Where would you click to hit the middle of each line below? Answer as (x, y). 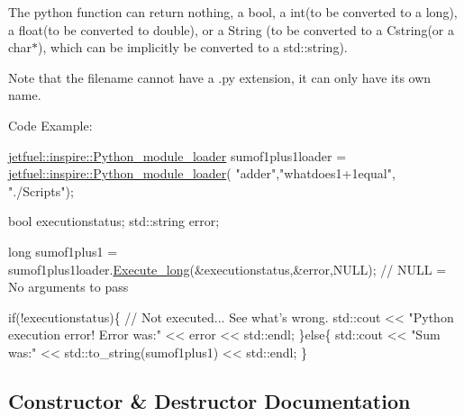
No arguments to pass (68, 287)
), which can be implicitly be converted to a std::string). (193, 47)
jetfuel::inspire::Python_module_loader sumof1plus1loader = (177, 155)
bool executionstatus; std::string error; (114, 221)
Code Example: (50, 125)
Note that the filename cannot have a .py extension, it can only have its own (220, 77)
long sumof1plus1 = (63, 251)
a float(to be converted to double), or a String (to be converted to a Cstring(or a (231, 29)
